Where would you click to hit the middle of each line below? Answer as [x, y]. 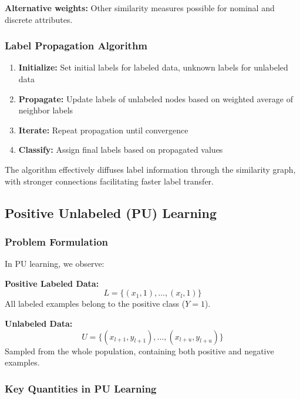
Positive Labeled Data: [52, 283]
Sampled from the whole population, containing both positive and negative [139, 351]
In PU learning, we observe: [55, 264]
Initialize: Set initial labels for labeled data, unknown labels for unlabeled [153, 67]
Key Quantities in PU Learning [81, 388]
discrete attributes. [39, 19]
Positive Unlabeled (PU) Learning [111, 212]
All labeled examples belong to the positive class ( [95, 304]
